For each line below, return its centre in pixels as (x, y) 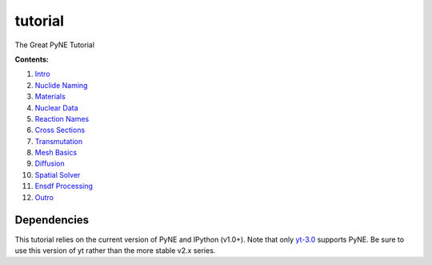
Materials (50, 97)
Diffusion (50, 163)
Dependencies (52, 220)
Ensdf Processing (64, 186)
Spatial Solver (58, 175)
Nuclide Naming (61, 85)
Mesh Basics (56, 153)
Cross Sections (60, 130)
